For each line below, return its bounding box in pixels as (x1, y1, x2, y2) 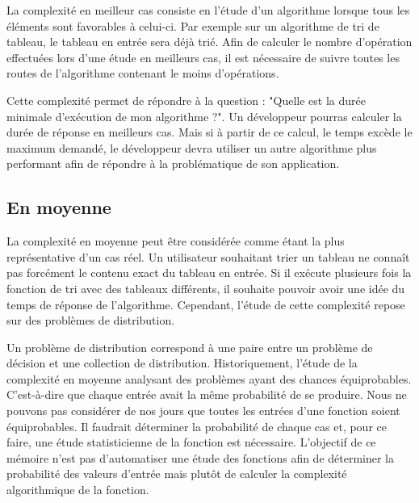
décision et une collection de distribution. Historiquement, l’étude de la (6, 354, 358, 371)
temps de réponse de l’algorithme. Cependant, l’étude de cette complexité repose (6, 296, 405, 312)
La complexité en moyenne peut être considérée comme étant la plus (6, 233, 345, 249)
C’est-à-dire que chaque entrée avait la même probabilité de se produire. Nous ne (6, 386, 407, 403)
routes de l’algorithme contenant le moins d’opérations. (6, 65, 279, 82)
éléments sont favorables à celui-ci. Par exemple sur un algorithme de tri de (6, 17, 379, 34)
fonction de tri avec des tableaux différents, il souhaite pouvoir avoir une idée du (6, 279, 405, 296)
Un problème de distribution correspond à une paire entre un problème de (6, 338, 373, 355)
